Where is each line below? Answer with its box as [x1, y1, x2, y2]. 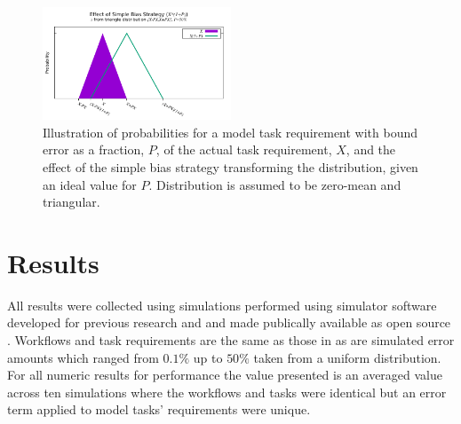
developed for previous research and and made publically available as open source [7, 313, 451, 332]
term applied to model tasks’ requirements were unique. [7, 400, 311, 419]
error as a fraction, [43, 140, 145, 159]
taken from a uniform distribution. [253, 348, 441, 366]
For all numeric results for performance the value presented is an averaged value [7, 365, 443, 384]
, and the [346, 140, 396, 159]
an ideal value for [43, 175, 137, 193]
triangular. [43, 192, 100, 211]
